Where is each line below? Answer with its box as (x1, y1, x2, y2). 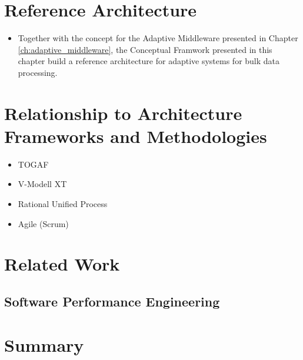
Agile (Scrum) (18, 217, 69, 229)
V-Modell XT (18, 178, 67, 190)
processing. (18, 66, 58, 78)
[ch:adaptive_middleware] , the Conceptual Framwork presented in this (18, 43, 272, 55)
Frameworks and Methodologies (4, 124, 267, 148)
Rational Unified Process (18, 198, 108, 209)
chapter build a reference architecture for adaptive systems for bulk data (18, 55, 280, 67)
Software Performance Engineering (4, 292, 220, 310)
